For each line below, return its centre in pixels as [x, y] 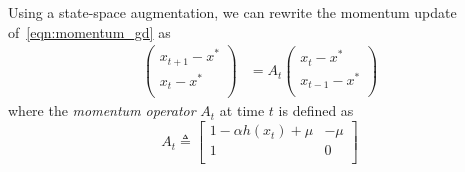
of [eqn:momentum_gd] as [89, 31]
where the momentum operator [102, 110]
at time [242, 110]
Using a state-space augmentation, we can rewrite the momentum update [232, 12]
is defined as [316, 110]
